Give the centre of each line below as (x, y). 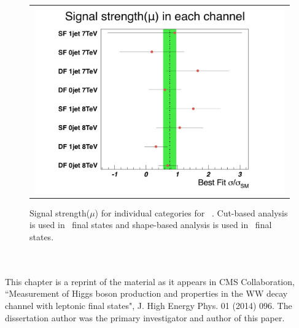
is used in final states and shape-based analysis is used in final (151, 225)
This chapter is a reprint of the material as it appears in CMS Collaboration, (150, 281)
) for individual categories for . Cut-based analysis (191, 212)
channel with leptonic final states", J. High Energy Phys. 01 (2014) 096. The (149, 306)
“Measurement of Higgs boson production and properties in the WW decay (146, 293)
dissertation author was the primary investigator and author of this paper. (145, 317)
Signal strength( (60, 212)
